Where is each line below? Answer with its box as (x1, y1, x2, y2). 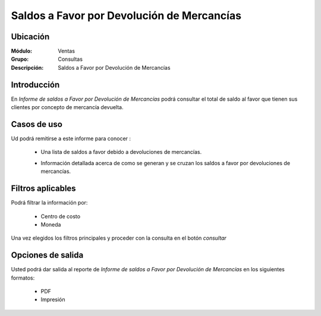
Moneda (40, 221, 61, 228)
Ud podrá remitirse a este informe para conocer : (11, 135, 131, 142)
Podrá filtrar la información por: (11, 199, 88, 206)
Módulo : (11, 48, 33, 55)
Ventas (58, 48, 75, 55)
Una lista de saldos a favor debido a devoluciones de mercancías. (40, 148, 202, 156)
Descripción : (11, 64, 44, 71)
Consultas (58, 55, 83, 63)
